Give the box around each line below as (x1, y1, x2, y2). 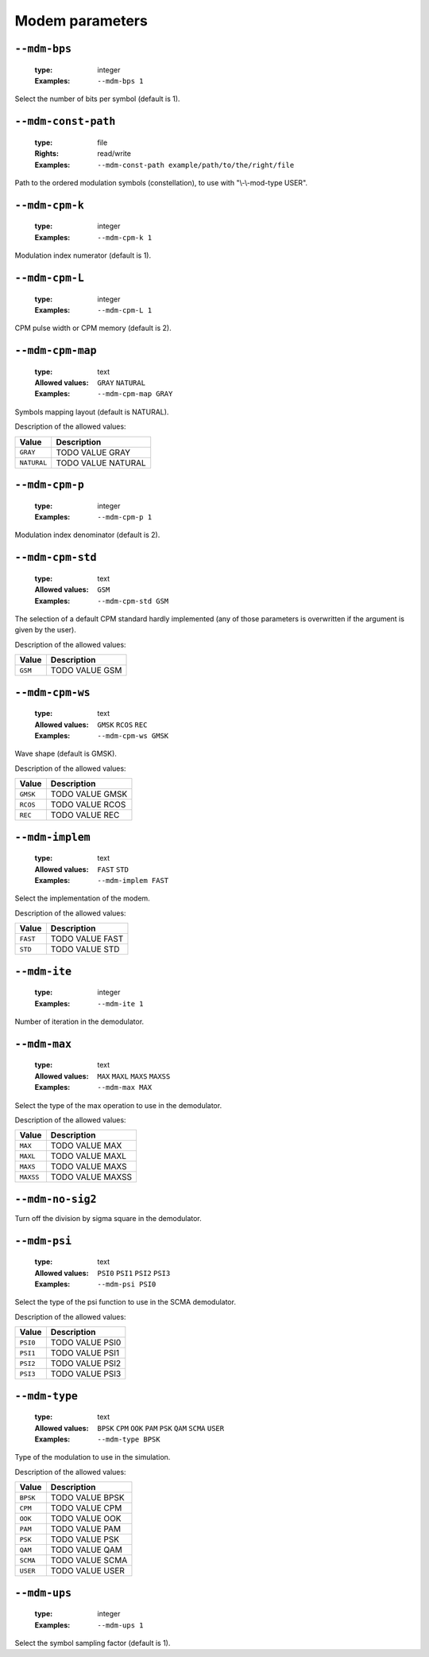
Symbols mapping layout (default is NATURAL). (14, 406, 169, 417)
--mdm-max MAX (97, 1083, 153, 1092)
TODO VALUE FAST (50, 933, 124, 944)
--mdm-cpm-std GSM (97, 597, 169, 605)
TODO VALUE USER (50, 1566, 125, 1577)
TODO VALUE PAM (50, 1523, 122, 1534)
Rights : (34, 149, 60, 158)
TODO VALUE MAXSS (50, 1172, 133, 1183)
